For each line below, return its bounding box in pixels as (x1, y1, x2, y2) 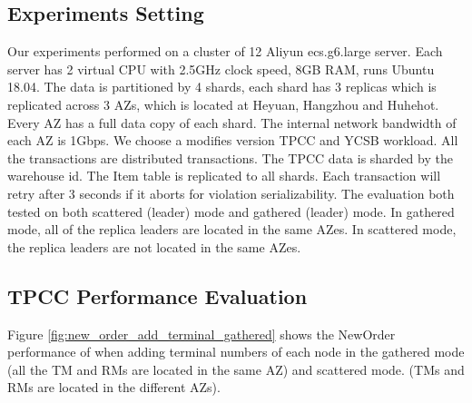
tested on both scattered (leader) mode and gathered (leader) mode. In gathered (7, 201, 455, 221)
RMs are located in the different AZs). (7, 378, 221, 397)
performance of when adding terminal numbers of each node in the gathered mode (7, 342, 465, 361)
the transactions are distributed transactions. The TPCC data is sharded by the (7, 148, 453, 167)
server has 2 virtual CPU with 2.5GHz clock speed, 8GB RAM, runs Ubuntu (7, 59, 435, 78)
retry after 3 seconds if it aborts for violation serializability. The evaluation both (7, 183, 455, 202)
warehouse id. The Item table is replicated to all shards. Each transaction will (7, 166, 441, 185)
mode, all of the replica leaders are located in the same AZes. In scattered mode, (7, 220, 457, 239)
